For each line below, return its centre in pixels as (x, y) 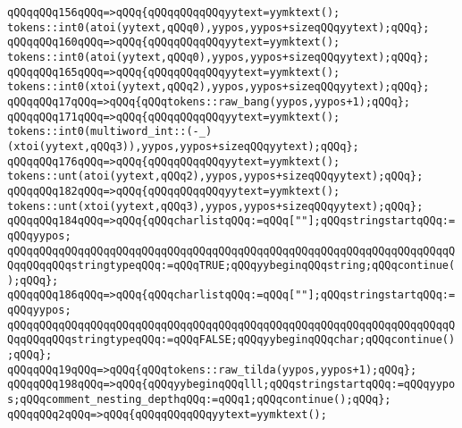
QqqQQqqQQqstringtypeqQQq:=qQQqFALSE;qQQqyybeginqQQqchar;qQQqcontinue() (231, 340)
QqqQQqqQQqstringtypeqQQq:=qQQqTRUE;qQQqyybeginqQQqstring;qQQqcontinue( (231, 266)
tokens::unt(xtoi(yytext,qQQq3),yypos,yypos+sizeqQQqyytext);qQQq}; (215, 206)
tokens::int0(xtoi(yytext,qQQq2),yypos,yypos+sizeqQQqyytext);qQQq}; (218, 87)
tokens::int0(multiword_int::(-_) (110, 132)
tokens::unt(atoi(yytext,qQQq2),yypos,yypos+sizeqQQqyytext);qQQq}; (215, 176)
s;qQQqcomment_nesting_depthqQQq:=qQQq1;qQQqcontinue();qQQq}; (199, 400)
